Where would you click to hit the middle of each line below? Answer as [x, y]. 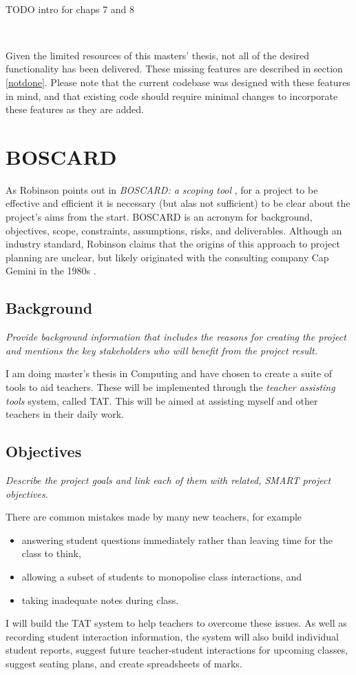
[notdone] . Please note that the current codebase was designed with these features [178, 82]
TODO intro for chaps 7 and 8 [70, 9]
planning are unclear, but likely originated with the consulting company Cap [167, 257]
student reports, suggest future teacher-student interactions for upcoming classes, [177, 650]
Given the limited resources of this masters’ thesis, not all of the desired [158, 55]
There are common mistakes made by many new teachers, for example [154, 517]
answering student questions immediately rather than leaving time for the [177, 540]
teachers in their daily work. [65, 414]
